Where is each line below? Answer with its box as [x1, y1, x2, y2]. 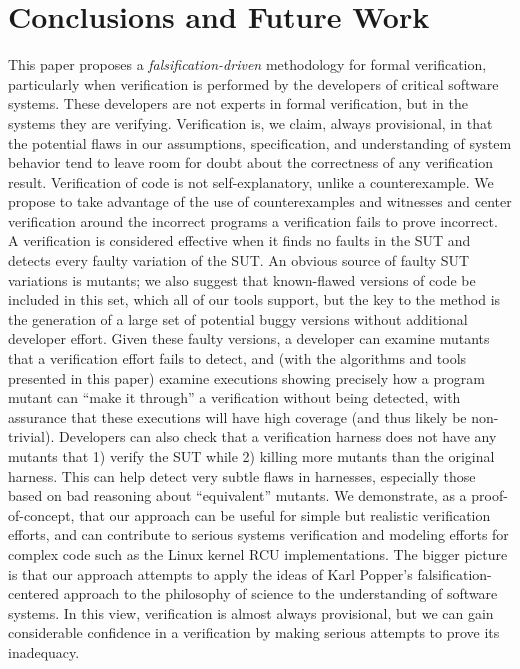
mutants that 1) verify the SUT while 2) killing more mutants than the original [8, 446, 495, 466]
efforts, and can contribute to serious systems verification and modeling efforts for [8, 524, 509, 545]
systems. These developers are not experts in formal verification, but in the [8, 93, 468, 114]
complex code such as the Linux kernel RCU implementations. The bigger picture [8, 543, 508, 564]
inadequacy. [8, 641, 80, 662]
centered [8, 583, 59, 604]
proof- [471, 485, 508, 506]
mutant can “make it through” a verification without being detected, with [8, 387, 461, 408]
